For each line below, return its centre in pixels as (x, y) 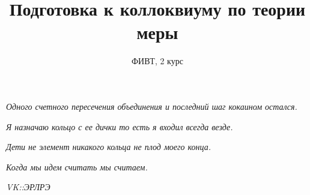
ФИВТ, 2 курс (157, 61)
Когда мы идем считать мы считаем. (77, 166)
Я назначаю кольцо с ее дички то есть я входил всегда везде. (120, 126)
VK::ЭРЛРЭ (28, 187)
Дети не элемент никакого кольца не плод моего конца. (108, 147)
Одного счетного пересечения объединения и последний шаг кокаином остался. (152, 106)
